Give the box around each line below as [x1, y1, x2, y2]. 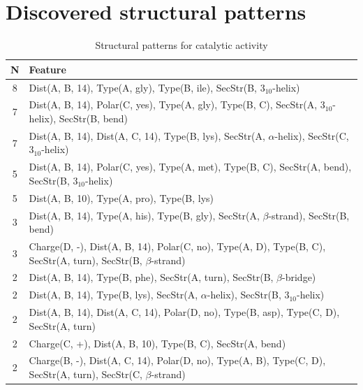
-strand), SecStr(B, [268, 208, 350, 222]
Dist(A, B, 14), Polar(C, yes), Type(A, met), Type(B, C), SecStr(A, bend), [29, 159, 352, 174]
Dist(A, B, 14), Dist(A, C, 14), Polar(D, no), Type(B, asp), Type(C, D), [29, 305, 340, 319]
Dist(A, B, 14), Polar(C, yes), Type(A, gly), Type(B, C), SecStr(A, [29, 97, 318, 112]
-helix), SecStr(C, [274, 128, 349, 143]
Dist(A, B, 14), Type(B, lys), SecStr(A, [29, 287, 198, 302]
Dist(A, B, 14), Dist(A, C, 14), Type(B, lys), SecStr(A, [29, 128, 265, 143]
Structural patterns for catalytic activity [95, 38, 268, 52]
